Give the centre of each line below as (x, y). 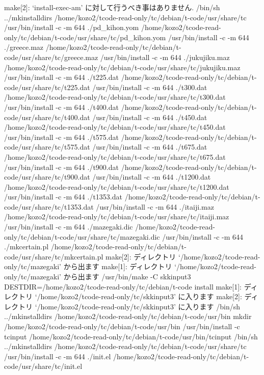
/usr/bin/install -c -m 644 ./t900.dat (61, 167)
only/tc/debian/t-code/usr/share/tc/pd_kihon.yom (85, 37)
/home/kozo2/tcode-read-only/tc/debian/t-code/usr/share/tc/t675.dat (115, 156)
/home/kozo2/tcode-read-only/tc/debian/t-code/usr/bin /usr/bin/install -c (122, 326)
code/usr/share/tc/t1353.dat (49, 206)
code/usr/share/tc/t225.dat (47, 87)
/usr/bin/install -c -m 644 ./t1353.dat (63, 197)
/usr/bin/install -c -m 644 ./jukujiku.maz (165, 57)
